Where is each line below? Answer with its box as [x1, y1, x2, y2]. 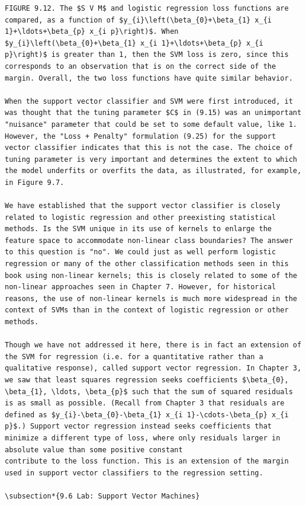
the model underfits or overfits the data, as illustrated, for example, [5, 167, 302, 175]
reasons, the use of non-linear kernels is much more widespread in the [5, 294, 297, 303]
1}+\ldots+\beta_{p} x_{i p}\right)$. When [5, 27, 179, 36]
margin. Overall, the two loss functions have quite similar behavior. [5, 73, 293, 82]
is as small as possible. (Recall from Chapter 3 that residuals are [5, 399, 285, 408]
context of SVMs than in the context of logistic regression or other [5, 306, 289, 315]
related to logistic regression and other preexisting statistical [5, 213, 276, 222]
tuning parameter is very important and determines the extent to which [5, 155, 297, 164]
